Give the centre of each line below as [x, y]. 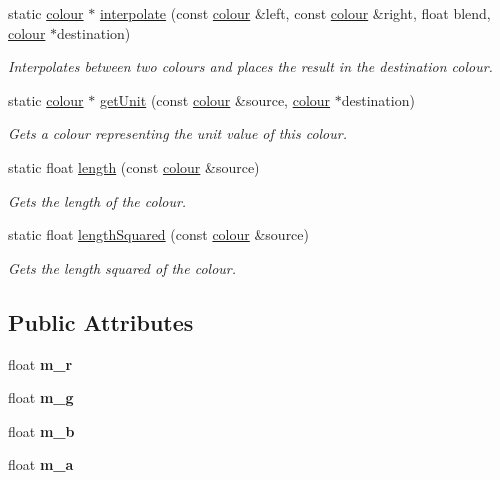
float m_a [41, 464]
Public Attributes [101, 321]
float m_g [41, 397]
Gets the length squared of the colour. [122, 267]
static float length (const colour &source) [134, 166]
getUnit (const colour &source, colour [215, 99]
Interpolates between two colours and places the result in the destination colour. [250, 66]
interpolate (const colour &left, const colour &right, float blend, [295, 13]
